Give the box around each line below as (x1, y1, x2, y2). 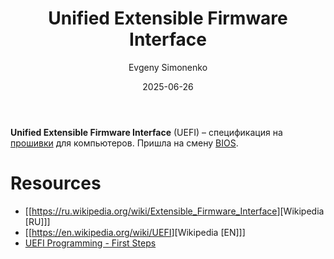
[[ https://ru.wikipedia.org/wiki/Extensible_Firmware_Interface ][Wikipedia (24, 205, 325, 217)
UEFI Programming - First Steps (24, 237, 157, 249)
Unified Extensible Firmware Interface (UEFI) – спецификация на (10, 126, 283, 138)
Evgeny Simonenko (128, 61, 208, 73)
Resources (10, 172, 102, 195)
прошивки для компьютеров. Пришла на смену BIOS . (10, 137, 239, 149)
